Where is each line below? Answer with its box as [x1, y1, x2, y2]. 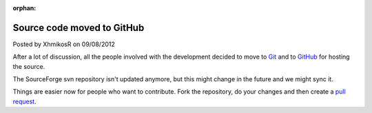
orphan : [12, 4, 37, 12]
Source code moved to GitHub [12, 21, 145, 34]
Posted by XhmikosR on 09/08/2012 [12, 40, 115, 48]
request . [12, 97, 37, 105]
